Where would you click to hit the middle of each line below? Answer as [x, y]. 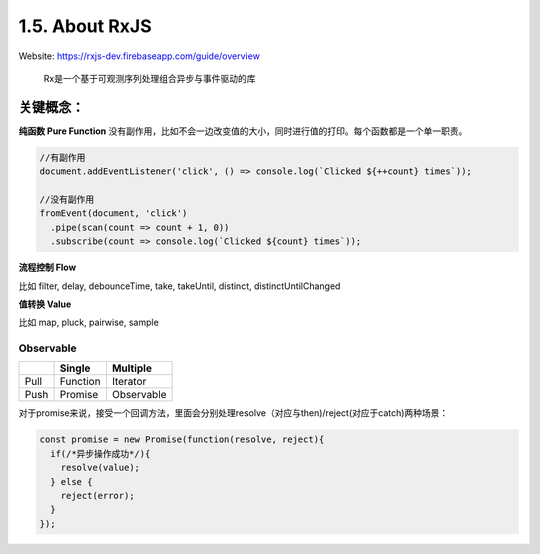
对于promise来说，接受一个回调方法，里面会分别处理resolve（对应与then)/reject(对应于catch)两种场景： [233, 413]
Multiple [131, 368]
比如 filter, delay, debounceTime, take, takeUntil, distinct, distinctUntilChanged [179, 286]
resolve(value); [100, 468]
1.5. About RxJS [85, 26]
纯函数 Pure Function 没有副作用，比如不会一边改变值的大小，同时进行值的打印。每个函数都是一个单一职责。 [243, 131]
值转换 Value [45, 304]
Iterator [129, 382]
